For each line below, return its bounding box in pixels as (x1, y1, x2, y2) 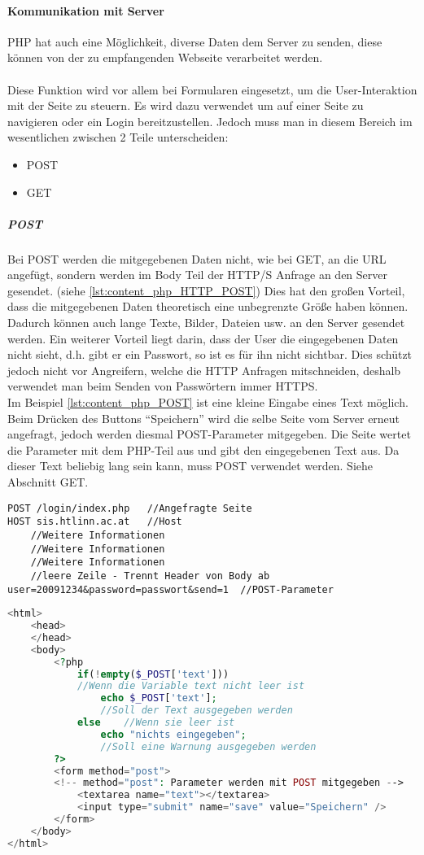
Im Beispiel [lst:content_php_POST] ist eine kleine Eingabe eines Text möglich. (7, 394, 409, 411)
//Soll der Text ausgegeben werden (100, 705, 293, 717)
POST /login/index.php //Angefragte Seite (7, 502, 252, 514)
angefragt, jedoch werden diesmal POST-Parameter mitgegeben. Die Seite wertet (7, 425, 411, 443)
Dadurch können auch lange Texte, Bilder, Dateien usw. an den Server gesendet (7, 314, 405, 331)
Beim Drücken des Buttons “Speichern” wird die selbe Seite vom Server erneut (7, 409, 400, 426)
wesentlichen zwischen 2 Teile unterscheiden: (7, 129, 229, 146)
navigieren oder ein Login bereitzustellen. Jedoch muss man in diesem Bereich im (7, 112, 413, 129)
